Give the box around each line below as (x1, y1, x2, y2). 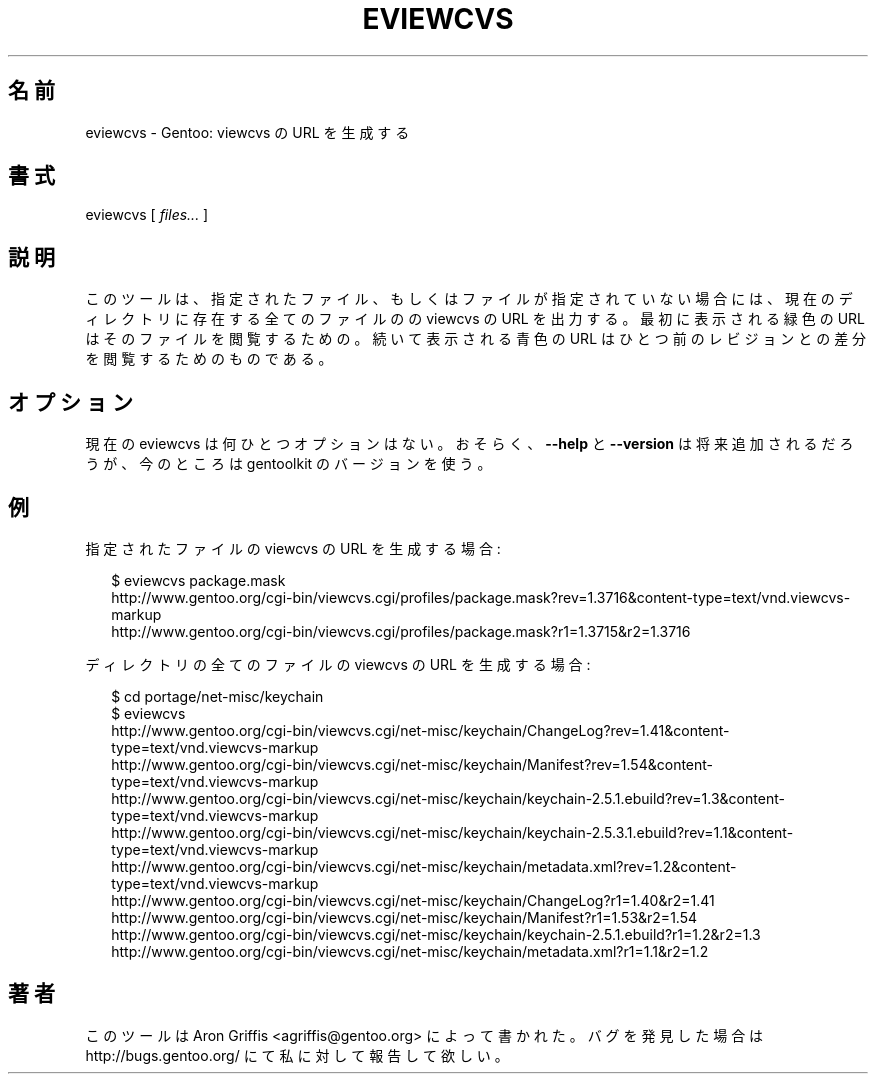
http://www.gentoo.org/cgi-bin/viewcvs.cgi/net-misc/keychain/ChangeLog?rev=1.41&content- (111, 721, 730, 739)
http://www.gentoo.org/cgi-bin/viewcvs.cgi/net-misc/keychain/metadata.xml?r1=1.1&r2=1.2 (111, 942, 709, 960)
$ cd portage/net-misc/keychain (111, 687, 324, 705)
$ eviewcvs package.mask (111, 571, 286, 589)
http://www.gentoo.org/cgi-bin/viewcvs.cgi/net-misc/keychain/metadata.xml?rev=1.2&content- (111, 857, 737, 875)
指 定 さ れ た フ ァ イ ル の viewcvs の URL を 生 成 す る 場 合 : (85, 539, 501, 557)
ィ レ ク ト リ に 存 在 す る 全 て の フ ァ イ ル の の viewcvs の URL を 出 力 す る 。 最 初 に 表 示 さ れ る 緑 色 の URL (85, 310, 865, 328)
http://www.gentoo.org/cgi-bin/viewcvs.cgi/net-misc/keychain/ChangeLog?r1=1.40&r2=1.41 (111, 891, 715, 909)
